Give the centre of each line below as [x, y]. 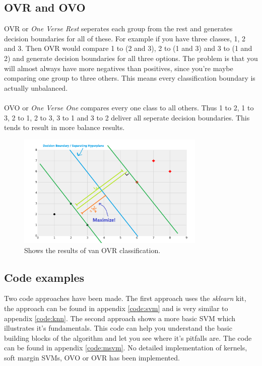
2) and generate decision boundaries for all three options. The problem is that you [131, 58]
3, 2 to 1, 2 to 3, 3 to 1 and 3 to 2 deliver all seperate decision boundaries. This [127, 117]
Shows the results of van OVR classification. [92, 250]
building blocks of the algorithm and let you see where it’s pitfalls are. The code [128, 338]
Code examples [44, 277]
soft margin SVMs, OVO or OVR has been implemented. [92, 358]
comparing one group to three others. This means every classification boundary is [130, 78]
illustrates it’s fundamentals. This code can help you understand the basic [118, 328]
